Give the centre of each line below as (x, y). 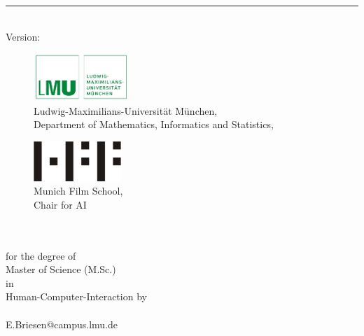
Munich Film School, (78, 191)
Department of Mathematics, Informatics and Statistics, (154, 124)
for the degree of (41, 255)
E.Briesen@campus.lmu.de (62, 324)
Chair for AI (60, 204)
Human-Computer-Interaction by (76, 296)
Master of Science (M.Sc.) (61, 269)
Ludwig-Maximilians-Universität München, (126, 110)
